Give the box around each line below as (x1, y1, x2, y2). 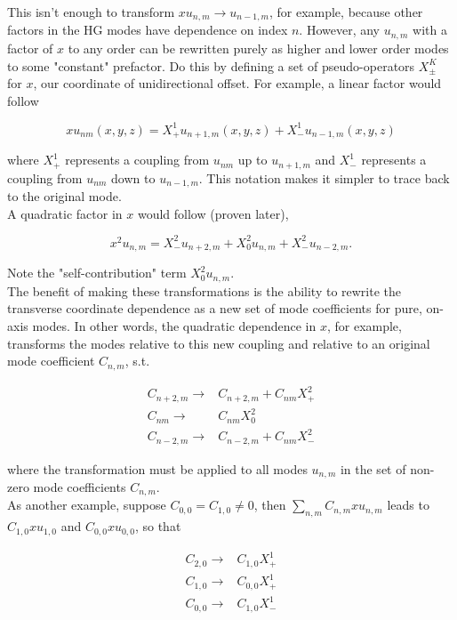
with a (413, 20, 447, 39)
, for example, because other (269, 3, 423, 20)
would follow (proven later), (137, 204, 289, 222)
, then (253, 495, 286, 514)
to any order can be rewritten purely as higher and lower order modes (68, 38, 449, 57)
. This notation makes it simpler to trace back (198, 168, 450, 187)
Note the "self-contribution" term (7, 263, 187, 282)
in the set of (340, 459, 406, 478)
